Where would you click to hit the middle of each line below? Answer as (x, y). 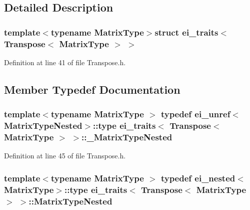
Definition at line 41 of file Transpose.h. (65, 62)
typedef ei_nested (198, 178)
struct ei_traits (186, 32)
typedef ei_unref (195, 114)
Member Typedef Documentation (92, 89)
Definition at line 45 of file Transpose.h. (65, 156)
